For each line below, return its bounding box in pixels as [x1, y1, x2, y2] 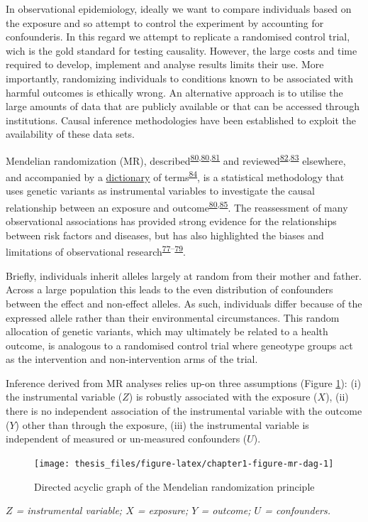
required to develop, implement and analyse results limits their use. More [6, 57, 324, 72]
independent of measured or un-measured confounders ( [6, 431, 247, 446]
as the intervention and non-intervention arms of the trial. [6, 352, 258, 366]
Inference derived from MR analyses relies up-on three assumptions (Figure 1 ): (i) [6, 375, 362, 390]
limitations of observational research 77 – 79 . [6, 242, 186, 259]
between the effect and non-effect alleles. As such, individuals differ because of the [6, 295, 362, 310]
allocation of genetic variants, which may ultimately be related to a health [6, 324, 328, 339]
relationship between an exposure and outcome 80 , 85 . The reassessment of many [6, 198, 348, 214]
